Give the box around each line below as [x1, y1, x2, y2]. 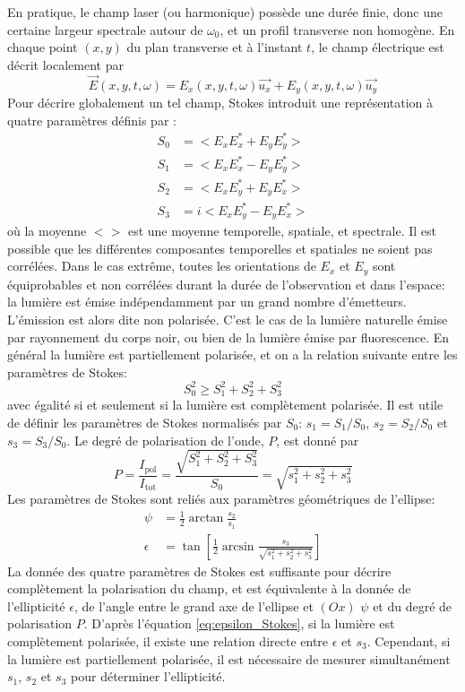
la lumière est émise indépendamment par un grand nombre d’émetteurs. [7, 292, 407, 311]
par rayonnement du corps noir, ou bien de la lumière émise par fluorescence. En [7, 327, 450, 346]
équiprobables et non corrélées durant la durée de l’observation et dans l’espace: [7, 274, 445, 293]
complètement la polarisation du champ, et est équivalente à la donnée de [7, 579, 411, 598]
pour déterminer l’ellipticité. [71, 667, 226, 686]
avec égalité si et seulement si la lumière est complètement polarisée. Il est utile [7, 395, 443, 414]
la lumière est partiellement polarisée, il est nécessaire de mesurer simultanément [7, 649, 451, 668]
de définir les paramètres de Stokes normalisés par [7, 412, 282, 431]
